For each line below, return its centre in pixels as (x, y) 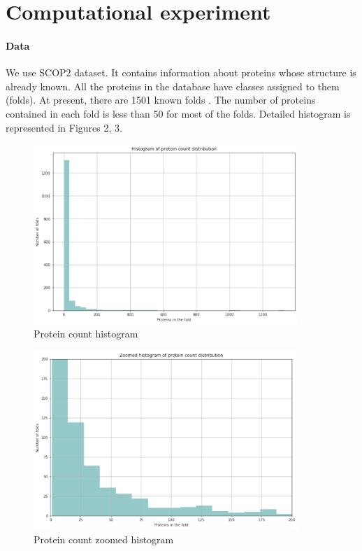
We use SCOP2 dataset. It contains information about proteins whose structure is (181, 72)
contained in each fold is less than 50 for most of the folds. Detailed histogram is (178, 113)
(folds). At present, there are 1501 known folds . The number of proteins (161, 100)
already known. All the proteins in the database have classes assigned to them (173, 86)
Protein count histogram (86, 334)
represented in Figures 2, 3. (64, 127)
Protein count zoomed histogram (104, 539)
